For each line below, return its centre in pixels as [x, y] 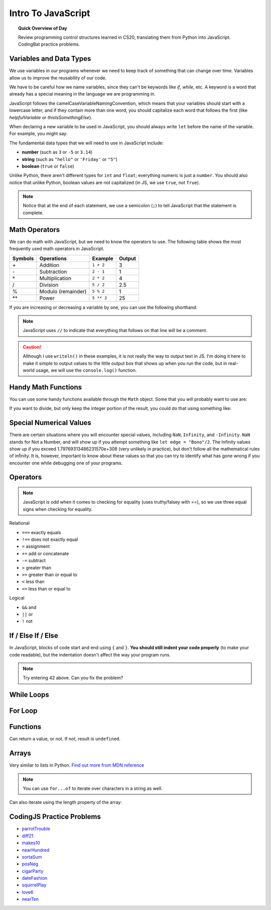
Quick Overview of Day [43, 28]
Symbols [23, 258]
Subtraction [53, 272]
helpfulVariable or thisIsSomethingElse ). [51, 117]
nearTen [30, 899]
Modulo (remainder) [63, 291]
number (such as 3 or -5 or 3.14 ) [57, 152]
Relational [20, 523]
